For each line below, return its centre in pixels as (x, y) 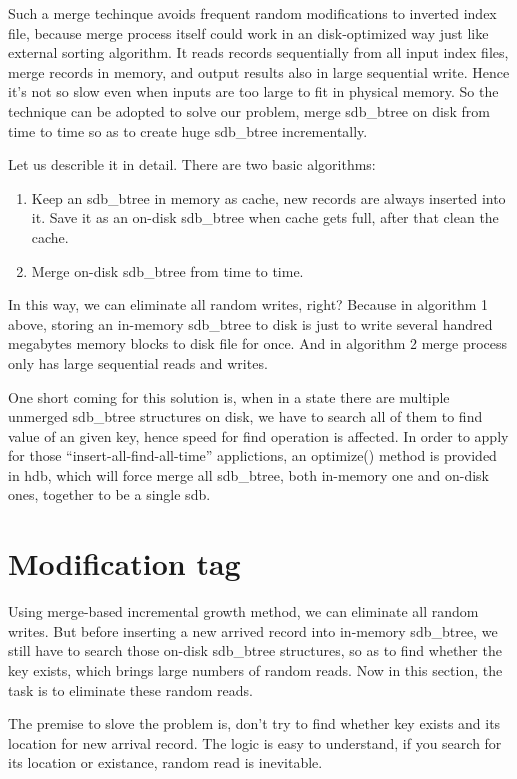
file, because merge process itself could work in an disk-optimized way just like (248, 32)
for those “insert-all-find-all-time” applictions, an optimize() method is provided (252, 455)
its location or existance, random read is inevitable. (165, 762)
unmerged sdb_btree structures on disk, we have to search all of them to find (245, 416)
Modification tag (124, 563)
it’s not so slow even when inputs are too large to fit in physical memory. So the (253, 91)
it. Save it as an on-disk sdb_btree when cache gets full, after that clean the (265, 217)
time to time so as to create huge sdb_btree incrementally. (188, 130)
